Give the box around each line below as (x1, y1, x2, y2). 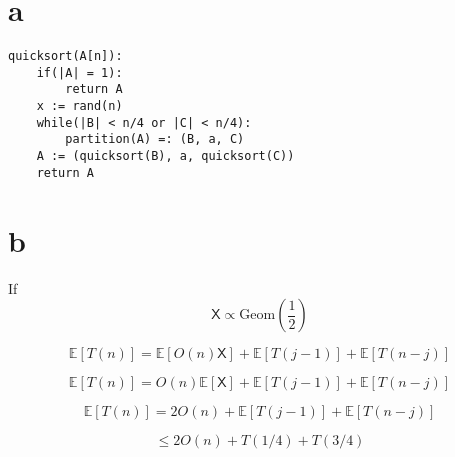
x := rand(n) (36, 99, 123, 114)
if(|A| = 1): (36, 65, 123, 80)
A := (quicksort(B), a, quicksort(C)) (36, 149, 295, 164)
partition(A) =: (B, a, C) (65, 132, 245, 147)
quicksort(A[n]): (8, 49, 123, 64)
